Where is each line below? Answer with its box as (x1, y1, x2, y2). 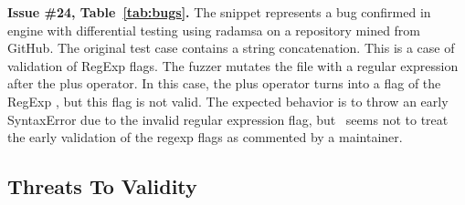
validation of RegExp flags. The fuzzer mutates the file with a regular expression (7, 56, 459, 75)
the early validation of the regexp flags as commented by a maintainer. (7, 128, 403, 147)
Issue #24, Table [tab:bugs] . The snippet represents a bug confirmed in (7, 3, 431, 21)
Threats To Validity (7, 172, 197, 200)
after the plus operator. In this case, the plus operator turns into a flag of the (7, 74, 441, 93)
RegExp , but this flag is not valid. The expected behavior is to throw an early (7, 91, 449, 110)
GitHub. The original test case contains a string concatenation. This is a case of (7, 38, 455, 57)
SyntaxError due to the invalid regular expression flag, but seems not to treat (7, 109, 449, 128)
